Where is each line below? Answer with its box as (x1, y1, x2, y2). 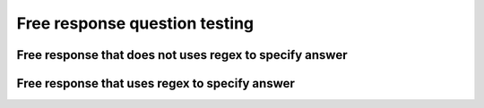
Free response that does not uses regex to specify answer (16, 47, 348, 62)
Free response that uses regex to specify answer (16, 76, 296, 91)
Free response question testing (16, 13, 255, 33)
